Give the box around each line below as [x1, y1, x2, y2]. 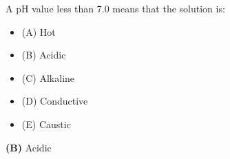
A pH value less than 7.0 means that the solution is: [6, 1, 225, 15]
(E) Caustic [21, 116, 71, 131]
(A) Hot [21, 24, 56, 39]
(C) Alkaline [21, 70, 75, 85]
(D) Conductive [21, 94, 88, 108]
